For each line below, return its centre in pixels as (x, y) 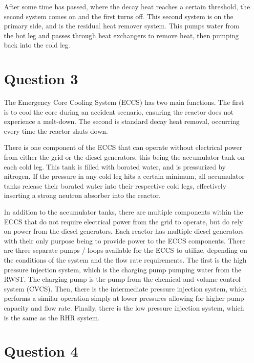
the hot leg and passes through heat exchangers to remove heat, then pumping (121, 35)
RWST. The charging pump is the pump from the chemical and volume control (122, 279)
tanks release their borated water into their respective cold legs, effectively (115, 185)
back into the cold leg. (37, 45)
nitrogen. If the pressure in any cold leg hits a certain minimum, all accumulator (124, 176)
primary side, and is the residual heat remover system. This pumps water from (122, 26)
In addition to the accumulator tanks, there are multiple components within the (124, 212)
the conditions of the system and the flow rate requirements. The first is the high (125, 260)
